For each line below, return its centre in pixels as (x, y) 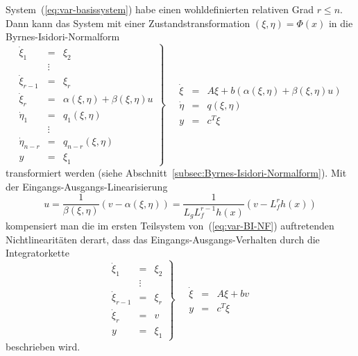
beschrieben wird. (43, 347)
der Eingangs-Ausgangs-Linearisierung (87, 186)
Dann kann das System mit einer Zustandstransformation (128, 23)
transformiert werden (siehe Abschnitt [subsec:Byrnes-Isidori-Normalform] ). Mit (176, 172)
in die (341, 23)
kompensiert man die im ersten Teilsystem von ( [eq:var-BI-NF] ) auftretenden (170, 226)
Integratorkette (37, 253)
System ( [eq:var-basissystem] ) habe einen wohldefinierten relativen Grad (160, 9)
